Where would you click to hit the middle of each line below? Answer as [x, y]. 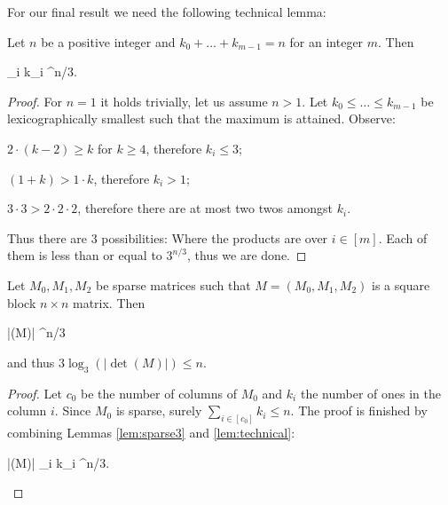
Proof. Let [35, 393]
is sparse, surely [159, 410]
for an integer [326, 41]
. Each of [403, 237]
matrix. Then [109, 302]
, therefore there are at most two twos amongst [205, 208]
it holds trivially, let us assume [184, 101]
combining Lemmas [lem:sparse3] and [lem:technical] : [151, 432]
